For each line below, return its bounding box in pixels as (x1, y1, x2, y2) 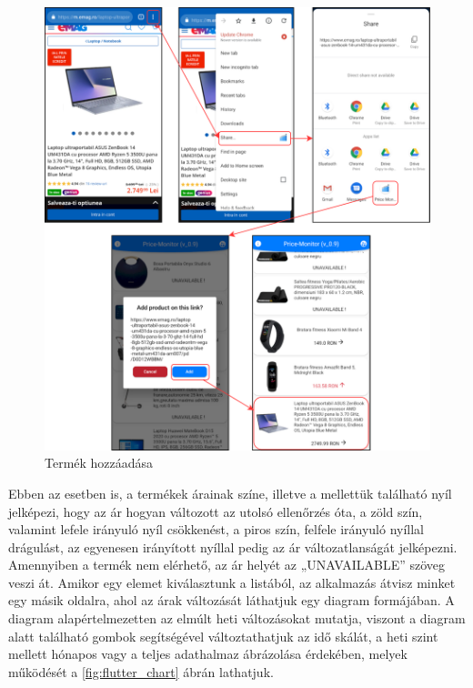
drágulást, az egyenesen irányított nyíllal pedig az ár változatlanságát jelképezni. (8, 537, 458, 556)
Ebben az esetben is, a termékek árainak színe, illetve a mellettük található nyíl (8, 483, 452, 502)
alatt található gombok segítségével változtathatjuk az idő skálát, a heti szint (8, 626, 438, 645)
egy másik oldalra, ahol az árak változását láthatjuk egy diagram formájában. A (8, 591, 455, 610)
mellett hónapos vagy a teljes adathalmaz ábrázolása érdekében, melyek (8, 644, 408, 663)
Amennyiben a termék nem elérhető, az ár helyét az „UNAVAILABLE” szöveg (8, 555, 446, 574)
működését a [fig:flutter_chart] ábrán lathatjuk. (8, 662, 274, 681)
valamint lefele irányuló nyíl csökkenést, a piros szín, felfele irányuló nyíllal (8, 520, 425, 539)
